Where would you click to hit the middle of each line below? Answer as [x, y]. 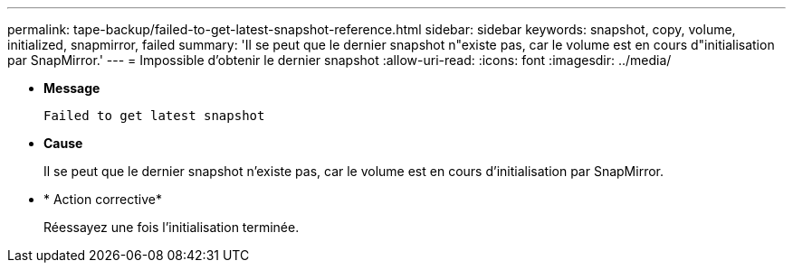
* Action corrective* [103, 199]
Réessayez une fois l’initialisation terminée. [172, 227]
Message [72, 88]
